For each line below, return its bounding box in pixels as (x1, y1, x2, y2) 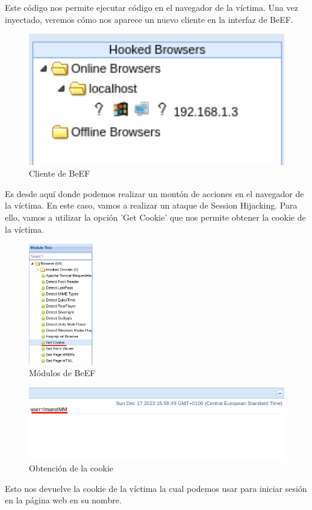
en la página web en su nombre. (5, 494, 122, 506)
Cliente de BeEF (29, 167, 90, 180)
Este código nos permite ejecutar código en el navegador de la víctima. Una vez (5, 1, 298, 13)
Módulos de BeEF (29, 367, 96, 379)
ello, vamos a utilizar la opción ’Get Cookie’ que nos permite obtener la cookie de (5, 211, 306, 224)
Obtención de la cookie (29, 461, 113, 474)
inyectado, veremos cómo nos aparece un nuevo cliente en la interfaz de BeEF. (5, 13, 293, 25)
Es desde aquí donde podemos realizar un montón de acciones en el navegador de (5, 187, 304, 200)
